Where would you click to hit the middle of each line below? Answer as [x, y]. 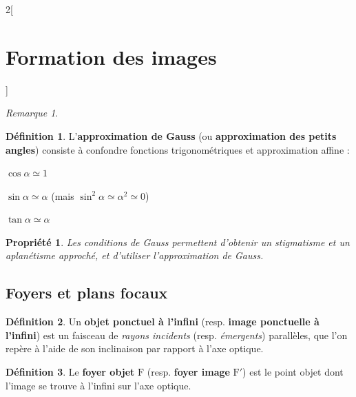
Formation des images [111, 56]
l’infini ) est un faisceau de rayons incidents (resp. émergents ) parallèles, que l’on [177, 335]
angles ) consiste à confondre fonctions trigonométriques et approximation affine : [178, 149]
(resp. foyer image [188, 372]
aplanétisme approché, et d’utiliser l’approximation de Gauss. [135, 255]
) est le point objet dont [293, 372]
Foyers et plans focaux [87, 293]
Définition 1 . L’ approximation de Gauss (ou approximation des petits [171, 135]
